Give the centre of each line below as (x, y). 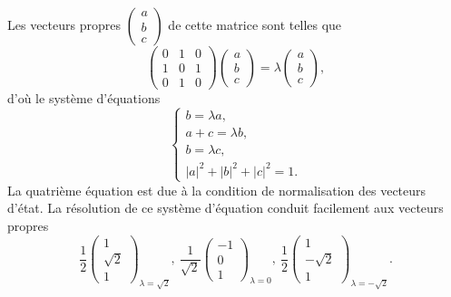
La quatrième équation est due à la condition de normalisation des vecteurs (217, 190)
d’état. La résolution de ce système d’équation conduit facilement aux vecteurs (225, 208)
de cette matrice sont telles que (255, 24)
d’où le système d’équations (84, 98)
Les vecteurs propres (64, 24)
